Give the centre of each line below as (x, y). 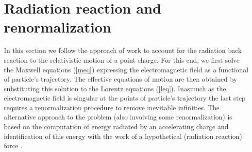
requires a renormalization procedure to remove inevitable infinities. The (112, 107)
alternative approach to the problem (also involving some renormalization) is (118, 117)
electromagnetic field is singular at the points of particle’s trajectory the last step (125, 98)
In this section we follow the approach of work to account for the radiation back (123, 50)
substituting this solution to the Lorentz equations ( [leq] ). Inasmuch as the (115, 88)
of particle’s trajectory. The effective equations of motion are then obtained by (121, 79)
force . (13, 145)
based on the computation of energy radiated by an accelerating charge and (116, 127)
